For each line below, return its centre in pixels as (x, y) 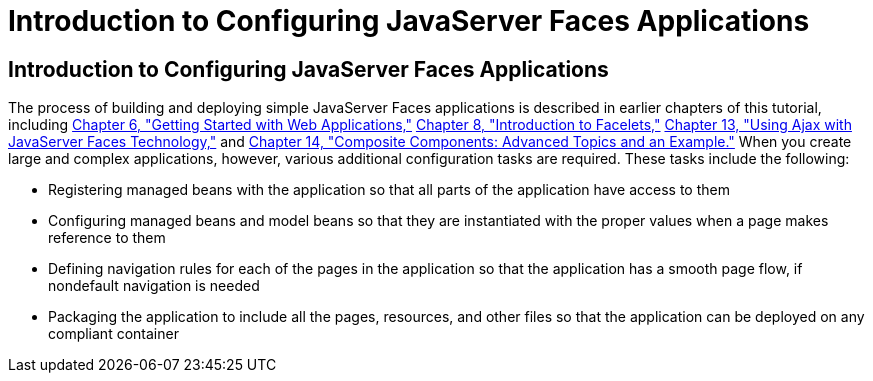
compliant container (113, 334)
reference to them (107, 238)
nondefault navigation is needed (154, 286)
